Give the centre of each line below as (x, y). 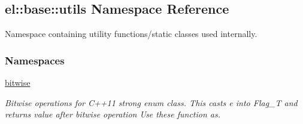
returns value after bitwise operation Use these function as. (113, 114)
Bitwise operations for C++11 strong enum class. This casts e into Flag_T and (151, 102)
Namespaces (35, 60)
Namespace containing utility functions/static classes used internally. (131, 34)
